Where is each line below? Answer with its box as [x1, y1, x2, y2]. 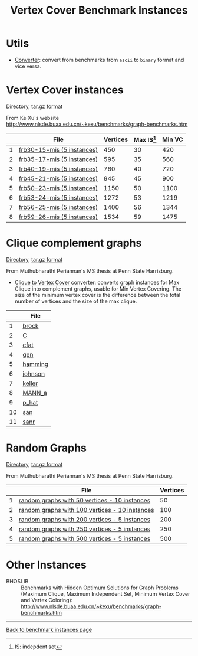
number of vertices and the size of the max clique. [14, 298, 137, 305]
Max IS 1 [133, 134, 157, 144]
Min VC [161, 135, 184, 143]
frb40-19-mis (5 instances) [18, 165, 98, 173]
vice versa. [14, 63, 42, 70]
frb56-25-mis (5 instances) [18, 203, 98, 211]
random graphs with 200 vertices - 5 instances [18, 515, 151, 524]
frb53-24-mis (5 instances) [18, 194, 98, 202]
